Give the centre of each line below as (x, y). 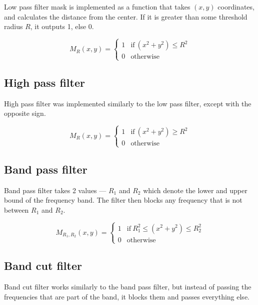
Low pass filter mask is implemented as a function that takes (97, 7)
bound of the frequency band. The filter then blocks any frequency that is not (123, 200)
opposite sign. (25, 113)
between (16, 209)
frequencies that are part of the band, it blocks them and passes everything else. (127, 296)
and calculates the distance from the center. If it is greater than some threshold (126, 16)
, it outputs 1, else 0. (62, 26)
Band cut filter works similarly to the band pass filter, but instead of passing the (128, 287)
